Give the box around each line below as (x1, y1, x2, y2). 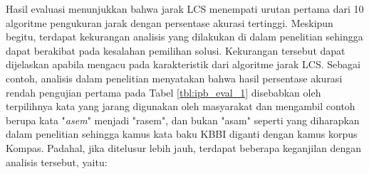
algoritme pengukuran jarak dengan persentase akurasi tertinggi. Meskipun (6, 15, 333, 30)
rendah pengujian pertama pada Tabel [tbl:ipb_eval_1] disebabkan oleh (6, 85, 321, 99)
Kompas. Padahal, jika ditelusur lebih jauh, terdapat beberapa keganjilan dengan (6, 140, 362, 155)
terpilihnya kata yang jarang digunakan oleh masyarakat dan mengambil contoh (6, 99, 355, 114)
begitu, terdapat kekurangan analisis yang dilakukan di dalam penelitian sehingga (6, 29, 363, 44)
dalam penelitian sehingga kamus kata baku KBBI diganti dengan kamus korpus (6, 126, 358, 141)
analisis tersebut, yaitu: (6, 154, 108, 169)
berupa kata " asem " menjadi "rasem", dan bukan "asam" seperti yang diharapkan (6, 112, 360, 127)
